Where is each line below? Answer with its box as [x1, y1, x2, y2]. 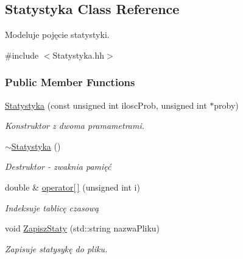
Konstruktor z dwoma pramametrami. [5, 119, 145, 132]
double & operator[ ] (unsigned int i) [5, 180, 140, 193]
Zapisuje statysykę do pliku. [5, 242, 108, 255]
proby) [214, 98, 239, 111]
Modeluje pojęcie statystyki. [5, 28, 110, 41]
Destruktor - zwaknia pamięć [5, 160, 111, 173]
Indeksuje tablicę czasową [5, 201, 99, 214]
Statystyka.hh [52, 48, 105, 61]
